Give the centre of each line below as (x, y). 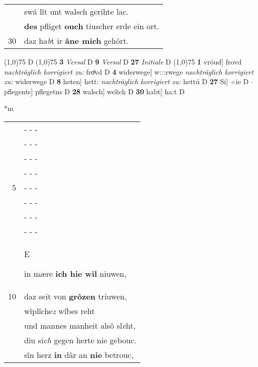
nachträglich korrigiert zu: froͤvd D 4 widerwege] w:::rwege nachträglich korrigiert (129, 71)
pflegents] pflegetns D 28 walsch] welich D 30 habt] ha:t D (94, 91)
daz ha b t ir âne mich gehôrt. (76, 41)
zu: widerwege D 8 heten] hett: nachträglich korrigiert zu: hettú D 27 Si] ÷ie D (126, 81)
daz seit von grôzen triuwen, (76, 296)
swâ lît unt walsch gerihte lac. (76, 11)
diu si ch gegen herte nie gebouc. (80, 340)
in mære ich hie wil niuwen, (75, 273)
